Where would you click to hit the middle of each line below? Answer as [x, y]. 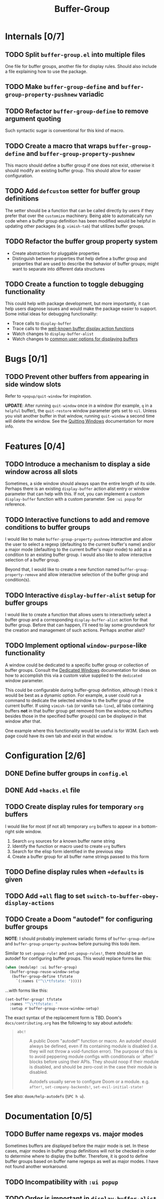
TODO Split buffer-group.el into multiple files [75, 55]
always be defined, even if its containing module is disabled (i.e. [94, 1046]
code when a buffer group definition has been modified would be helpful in [80, 221]
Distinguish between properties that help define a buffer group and [79, 258]
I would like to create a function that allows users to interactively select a [78, 615]
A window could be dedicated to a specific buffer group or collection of [77, 665]
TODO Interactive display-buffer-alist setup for [81, 595]
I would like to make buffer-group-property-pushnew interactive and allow [79, 539]
